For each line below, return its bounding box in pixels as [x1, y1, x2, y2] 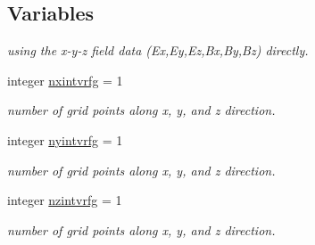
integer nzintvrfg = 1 [7, 191, 122, 209]
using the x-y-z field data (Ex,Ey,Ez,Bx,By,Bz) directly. [7, 41, 309, 60]
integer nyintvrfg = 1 [7, 130, 123, 149]
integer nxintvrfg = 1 [7, 70, 123, 89]
